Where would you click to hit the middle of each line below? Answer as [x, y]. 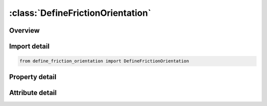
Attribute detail [33, 92]
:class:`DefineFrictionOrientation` [80, 13]
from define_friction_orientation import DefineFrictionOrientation [104, 61]
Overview [24, 30]
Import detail [29, 46]
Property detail [33, 77]
